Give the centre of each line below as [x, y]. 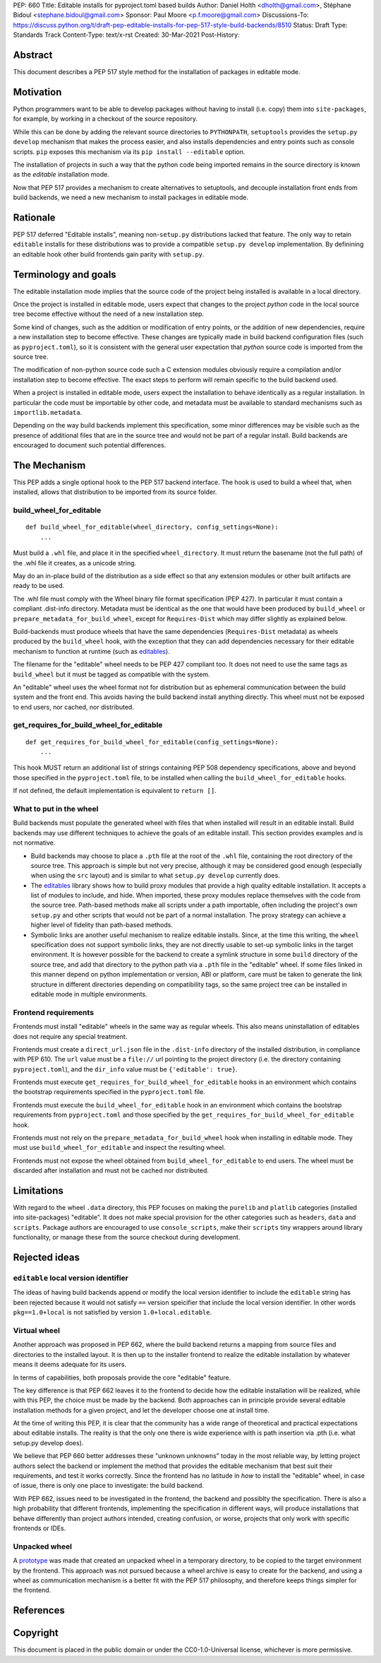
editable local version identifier [71, 1278]
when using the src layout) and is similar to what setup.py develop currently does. [155, 876]
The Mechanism [49, 465]
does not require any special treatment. [70, 1036]
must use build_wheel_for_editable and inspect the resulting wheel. [119, 1148]
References [39, 1610]
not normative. [34, 843]
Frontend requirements [54, 1012]
